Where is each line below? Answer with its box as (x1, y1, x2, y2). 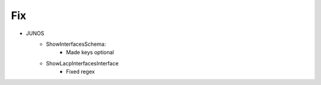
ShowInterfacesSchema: (46, 40, 106, 48)
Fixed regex (66, 68, 95, 75)
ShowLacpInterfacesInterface (46, 59, 119, 67)
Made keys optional (66, 49, 114, 56)
